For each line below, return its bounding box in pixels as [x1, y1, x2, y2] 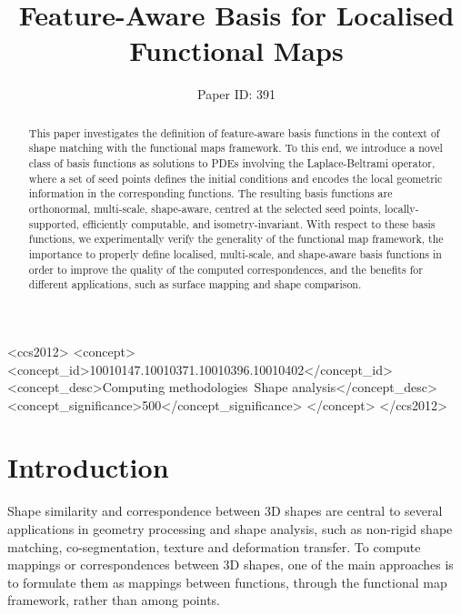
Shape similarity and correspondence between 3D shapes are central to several [7, 501, 443, 520]
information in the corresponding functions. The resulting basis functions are [28, 186, 393, 201]
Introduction [7, 449, 169, 486]
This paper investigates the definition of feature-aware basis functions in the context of [28, 125, 440, 140]
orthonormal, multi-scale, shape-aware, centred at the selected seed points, [28, 200, 381, 216]
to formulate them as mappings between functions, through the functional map [7, 572, 447, 591]
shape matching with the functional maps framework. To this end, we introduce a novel [28, 140, 443, 156]
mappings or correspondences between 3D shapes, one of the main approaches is [7, 555, 454, 574]
